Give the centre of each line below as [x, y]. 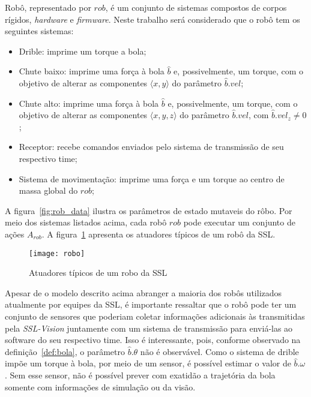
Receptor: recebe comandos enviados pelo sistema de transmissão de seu [151, 147]
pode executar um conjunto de [239, 222]
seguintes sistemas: [39, 31]
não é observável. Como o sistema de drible [219, 351]
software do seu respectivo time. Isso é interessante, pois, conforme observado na [153, 340]
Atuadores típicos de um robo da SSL [98, 273]
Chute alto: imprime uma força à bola [89, 103]
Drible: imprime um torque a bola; [83, 51]
